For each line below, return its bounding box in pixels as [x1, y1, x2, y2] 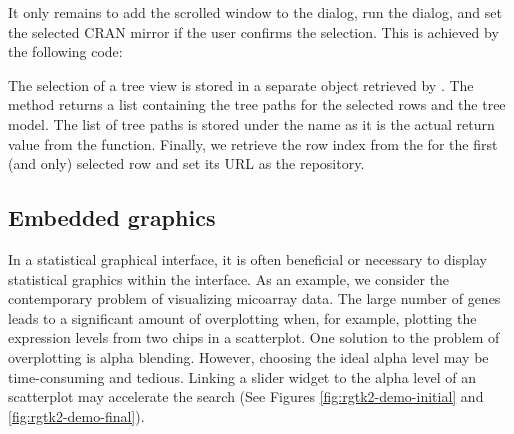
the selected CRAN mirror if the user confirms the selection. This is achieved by [8, 21, 499, 42]
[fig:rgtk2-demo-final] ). [8, 405, 145, 426]
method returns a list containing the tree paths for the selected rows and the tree [8, 94, 506, 115]
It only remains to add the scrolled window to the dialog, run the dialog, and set [8, 2, 502, 22]
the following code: [8, 41, 123, 62]
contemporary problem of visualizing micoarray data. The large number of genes [8, 288, 501, 309]
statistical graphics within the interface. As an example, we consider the [8, 268, 450, 289]
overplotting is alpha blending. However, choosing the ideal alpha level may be [8, 346, 489, 367]
